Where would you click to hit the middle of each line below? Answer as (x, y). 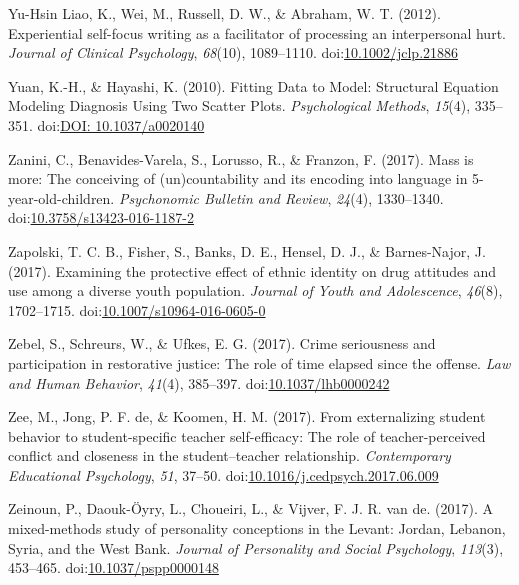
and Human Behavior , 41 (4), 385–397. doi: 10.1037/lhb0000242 (199, 382)
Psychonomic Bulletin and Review (223, 197)
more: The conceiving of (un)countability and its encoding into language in (238, 178)
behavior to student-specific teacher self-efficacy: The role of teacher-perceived (247, 435)
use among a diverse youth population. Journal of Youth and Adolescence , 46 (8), (255, 290)
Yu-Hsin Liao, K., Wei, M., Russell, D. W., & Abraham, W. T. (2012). (224, 13)
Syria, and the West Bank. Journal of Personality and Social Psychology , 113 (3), (256, 547)
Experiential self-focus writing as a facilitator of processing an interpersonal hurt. (257, 32)
